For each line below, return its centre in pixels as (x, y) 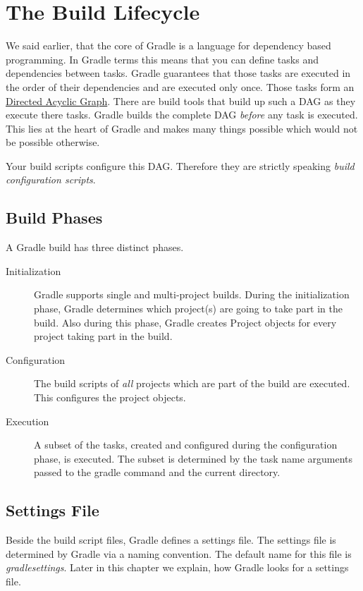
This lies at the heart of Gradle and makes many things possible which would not (182, 128)
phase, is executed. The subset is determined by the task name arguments (193, 458)
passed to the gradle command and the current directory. (157, 472)
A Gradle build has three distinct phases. (95, 247)
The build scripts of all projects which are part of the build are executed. (192, 383)
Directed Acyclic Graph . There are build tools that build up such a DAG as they (181, 100)
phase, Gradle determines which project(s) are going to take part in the (189, 309)
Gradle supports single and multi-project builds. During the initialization (192, 294)
